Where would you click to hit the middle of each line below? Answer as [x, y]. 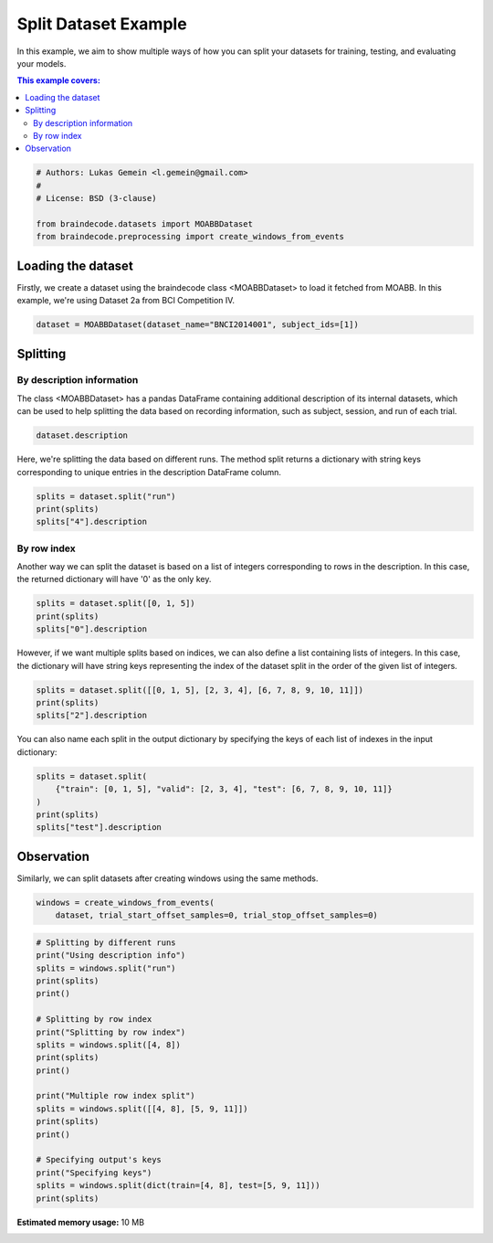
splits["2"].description [92, 716]
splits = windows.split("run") [106, 968]
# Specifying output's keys [99, 1160]
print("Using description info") [111, 956]
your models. [42, 63]
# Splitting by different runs [106, 942]
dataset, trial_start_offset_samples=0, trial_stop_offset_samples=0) [217, 915]
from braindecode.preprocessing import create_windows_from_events [190, 237]
